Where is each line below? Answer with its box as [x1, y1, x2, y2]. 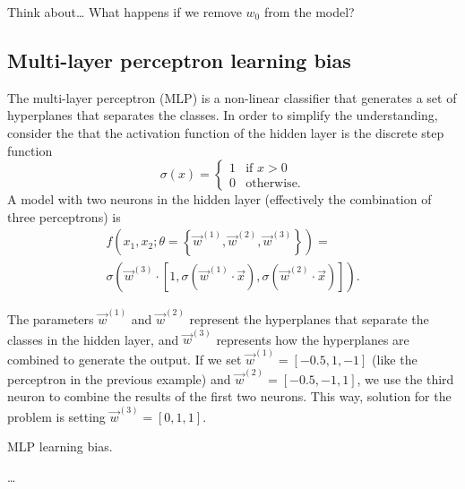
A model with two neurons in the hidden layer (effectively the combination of [7, 190, 432, 209]
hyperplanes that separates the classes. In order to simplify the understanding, [7, 106, 438, 124]
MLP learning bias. [7, 437, 113, 456]
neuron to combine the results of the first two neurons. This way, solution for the [7, 387, 452, 406]
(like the [372, 349, 418, 368]
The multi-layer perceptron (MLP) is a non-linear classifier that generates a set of [7, 88, 457, 107]
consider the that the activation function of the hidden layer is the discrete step [7, 123, 444, 142]
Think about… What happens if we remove [7, 3, 242, 21]
